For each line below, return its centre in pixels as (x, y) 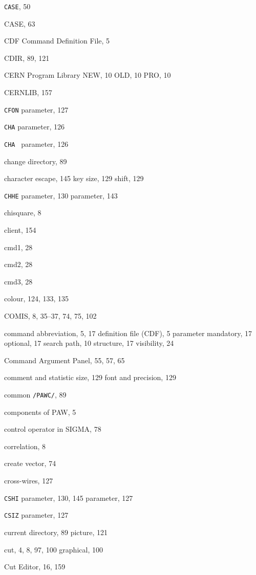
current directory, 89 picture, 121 (56, 532)
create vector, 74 (30, 463)
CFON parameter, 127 (36, 109)
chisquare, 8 (23, 213)
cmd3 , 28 (18, 281)
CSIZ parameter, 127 (36, 515)
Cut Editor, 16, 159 (35, 567)
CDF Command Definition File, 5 (57, 41)
